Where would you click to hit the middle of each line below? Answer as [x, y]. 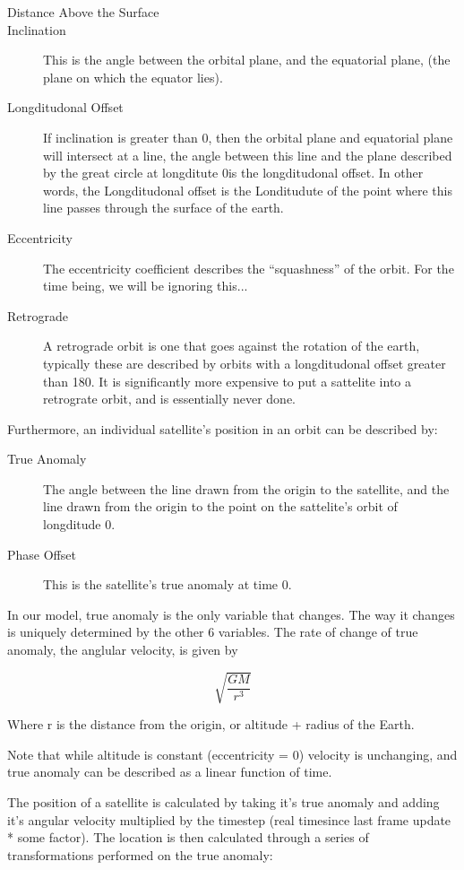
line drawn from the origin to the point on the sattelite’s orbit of [220, 506]
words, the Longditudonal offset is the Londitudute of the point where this [248, 190]
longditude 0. [79, 524]
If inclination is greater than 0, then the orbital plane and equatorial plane [248, 137]
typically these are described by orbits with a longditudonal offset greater [245, 363]
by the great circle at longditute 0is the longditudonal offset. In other [233, 173]
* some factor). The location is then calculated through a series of [188, 837]
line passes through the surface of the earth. [163, 208]
